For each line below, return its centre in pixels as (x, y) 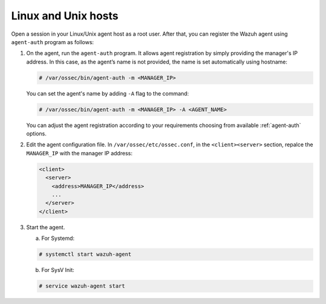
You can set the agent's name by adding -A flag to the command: (108, 93)
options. (37, 134)
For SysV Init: (58, 270)
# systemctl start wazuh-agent (85, 254)
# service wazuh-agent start (82, 286)
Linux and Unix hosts (65, 16)
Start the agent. (46, 227)
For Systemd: (58, 238)
